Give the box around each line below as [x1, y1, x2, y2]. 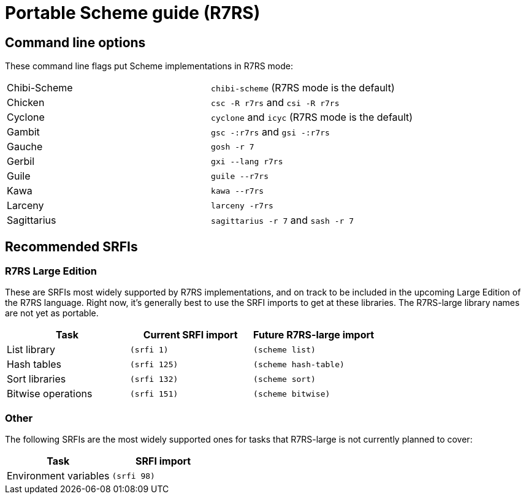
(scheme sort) [253, 374, 316, 384]
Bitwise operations [7, 387, 93, 400]
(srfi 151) [130, 389, 178, 398]
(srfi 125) [130, 359, 178, 369]
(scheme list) [253, 345, 316, 354]
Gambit [7, 126, 40, 139]
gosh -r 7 [211, 142, 254, 151]
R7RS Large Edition [5, 265, 97, 278]
